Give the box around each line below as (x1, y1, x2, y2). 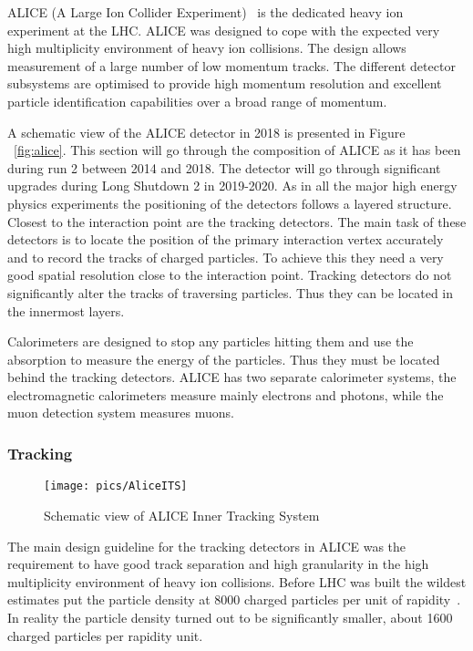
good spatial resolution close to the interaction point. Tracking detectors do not (7, 265, 452, 284)
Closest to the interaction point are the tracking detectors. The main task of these (7, 212, 467, 231)
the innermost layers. (7, 301, 125, 320)
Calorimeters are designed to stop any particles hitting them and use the (7, 332, 414, 351)
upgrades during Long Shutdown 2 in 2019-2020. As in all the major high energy (7, 176, 458, 195)
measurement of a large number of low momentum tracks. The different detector (7, 56, 456, 75)
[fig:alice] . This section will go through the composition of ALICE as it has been (14, 140, 461, 160)
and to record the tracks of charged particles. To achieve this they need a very (7, 247, 444, 266)
